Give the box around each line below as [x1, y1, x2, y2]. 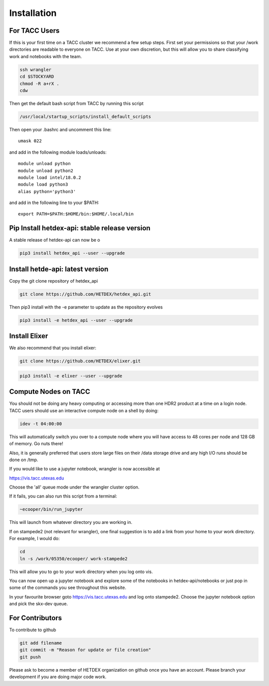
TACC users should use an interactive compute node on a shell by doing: [9, 407, 159, 413]
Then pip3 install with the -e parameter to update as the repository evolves [9, 304, 163, 310]
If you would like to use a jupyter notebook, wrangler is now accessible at [9, 466, 160, 472]
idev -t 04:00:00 [19, 421, 62, 426]
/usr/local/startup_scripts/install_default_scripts [19, 113, 151, 119]
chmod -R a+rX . [19, 81, 60, 87]
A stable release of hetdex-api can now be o [9, 237, 101, 243]
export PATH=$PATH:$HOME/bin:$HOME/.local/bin [18, 211, 134, 217]
